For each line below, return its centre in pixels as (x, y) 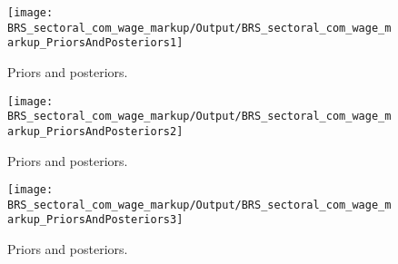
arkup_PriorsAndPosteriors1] (95, 43)
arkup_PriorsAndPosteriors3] (95, 220)
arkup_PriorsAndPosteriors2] (95, 131)
